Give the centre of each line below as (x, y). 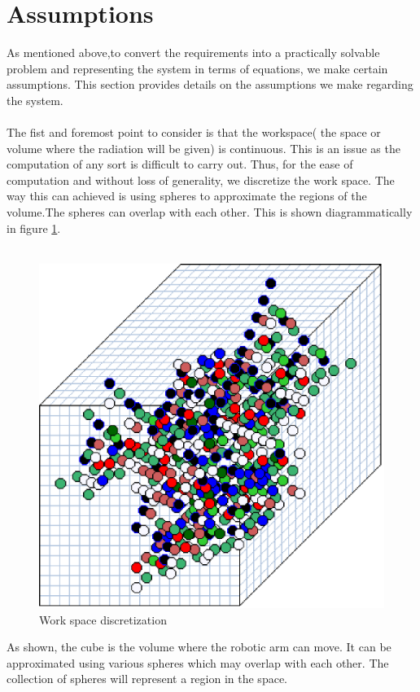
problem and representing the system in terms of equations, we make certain (197, 68)
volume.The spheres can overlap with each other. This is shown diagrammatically (210, 212)
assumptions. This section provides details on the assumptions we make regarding (210, 84)
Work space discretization (103, 619)
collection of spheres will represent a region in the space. (147, 679)
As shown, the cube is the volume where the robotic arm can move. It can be (199, 647)
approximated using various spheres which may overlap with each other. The (198, 662)
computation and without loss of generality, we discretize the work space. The (201, 180)
